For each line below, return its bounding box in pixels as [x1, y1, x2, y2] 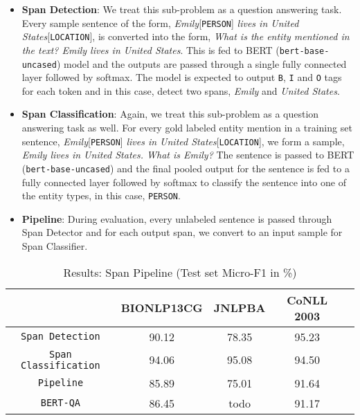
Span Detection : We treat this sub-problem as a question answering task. [21, 2, 342, 16]
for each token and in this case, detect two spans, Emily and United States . [21, 83, 340, 98]
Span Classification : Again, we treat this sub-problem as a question [21, 107, 319, 121]
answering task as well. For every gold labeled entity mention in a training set [21, 120, 352, 135]
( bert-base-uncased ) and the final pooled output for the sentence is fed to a [21, 161, 350, 175]
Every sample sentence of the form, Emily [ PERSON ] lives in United [21, 15, 299, 30]
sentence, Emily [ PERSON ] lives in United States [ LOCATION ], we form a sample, [21, 134, 345, 148]
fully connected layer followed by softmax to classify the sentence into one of [21, 174, 346, 189]
